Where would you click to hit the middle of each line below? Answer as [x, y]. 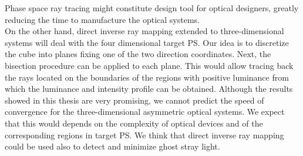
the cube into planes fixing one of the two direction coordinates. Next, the [138, 54]
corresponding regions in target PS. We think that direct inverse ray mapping [144, 135]
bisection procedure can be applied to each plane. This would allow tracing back [149, 65]
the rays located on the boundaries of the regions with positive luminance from [147, 77]
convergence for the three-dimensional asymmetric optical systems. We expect [145, 112]
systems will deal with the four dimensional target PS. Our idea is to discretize [147, 42]
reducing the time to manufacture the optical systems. [102, 19]
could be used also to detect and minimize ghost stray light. [112, 146]
